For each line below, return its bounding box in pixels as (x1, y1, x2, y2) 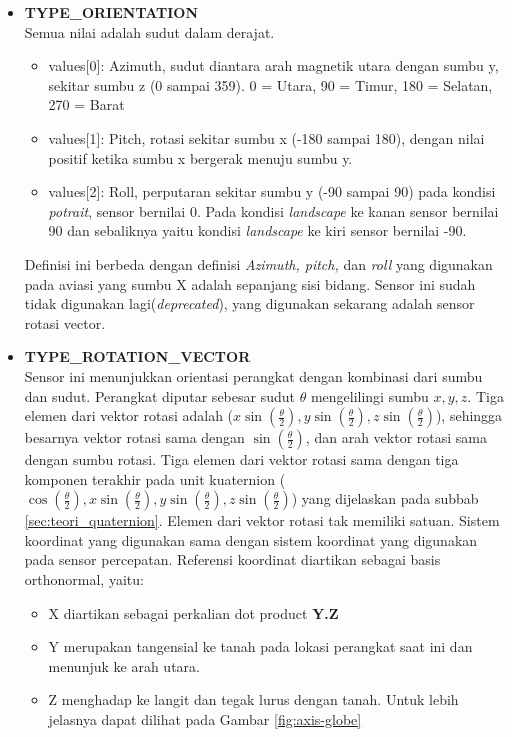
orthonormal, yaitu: (24, 569, 144, 590)
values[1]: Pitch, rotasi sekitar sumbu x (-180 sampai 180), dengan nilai (48, 127, 485, 148)
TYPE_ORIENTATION (24, 2, 199, 22)
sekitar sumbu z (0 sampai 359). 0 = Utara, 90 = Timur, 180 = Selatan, (48, 74, 493, 95)
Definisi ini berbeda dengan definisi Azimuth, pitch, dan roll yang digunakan (24, 253, 493, 274)
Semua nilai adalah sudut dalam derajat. (24, 21, 275, 42)
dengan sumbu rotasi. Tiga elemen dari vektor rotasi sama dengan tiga (24, 449, 459, 470)
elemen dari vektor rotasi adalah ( (24, 405, 234, 426)
